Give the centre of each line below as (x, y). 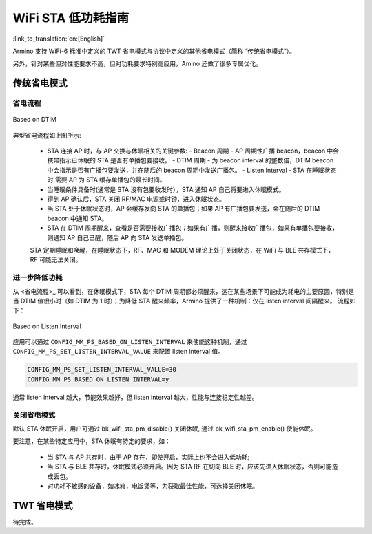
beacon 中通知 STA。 (77, 218)
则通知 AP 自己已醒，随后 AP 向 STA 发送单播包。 (117, 237)
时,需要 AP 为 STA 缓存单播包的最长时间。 (106, 180)
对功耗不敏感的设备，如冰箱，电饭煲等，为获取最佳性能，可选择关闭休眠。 (153, 486)
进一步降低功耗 (38, 277)
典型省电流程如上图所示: (47, 135)
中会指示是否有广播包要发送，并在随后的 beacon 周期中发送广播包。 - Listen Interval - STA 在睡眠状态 (192, 170)
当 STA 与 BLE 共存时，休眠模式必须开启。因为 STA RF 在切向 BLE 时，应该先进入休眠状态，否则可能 (189, 467)
